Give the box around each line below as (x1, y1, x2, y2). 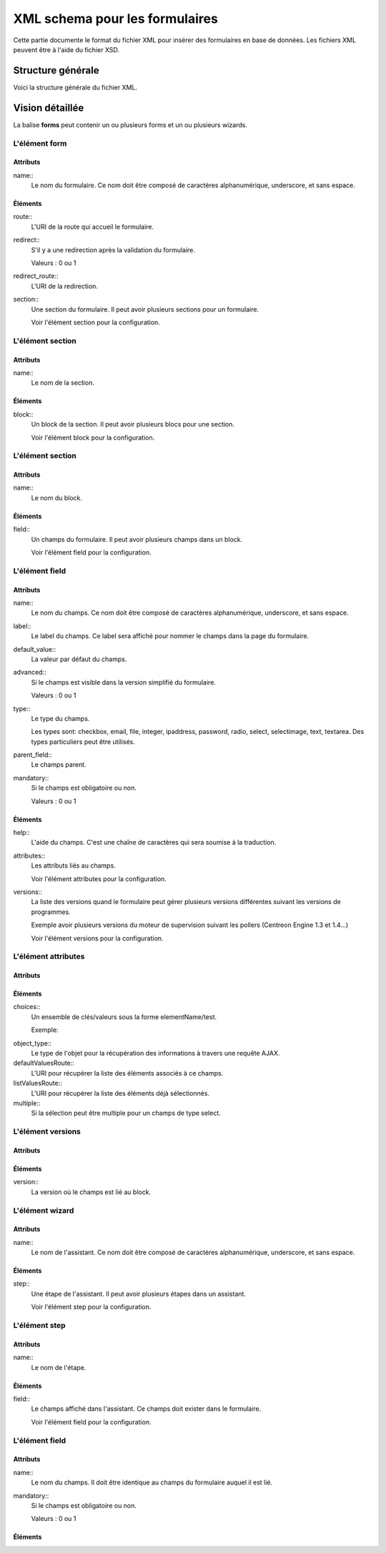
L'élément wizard (13, 1205, 74, 1215)
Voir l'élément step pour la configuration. (31, 1303, 152, 1311)
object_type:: (13, 1038, 52, 1047)
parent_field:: (13, 750, 52, 759)
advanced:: (13, 668, 46, 677)
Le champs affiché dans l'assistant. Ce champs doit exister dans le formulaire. (31, 1404, 262, 1413)
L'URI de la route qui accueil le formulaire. (31, 222, 154, 231)
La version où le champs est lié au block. (31, 1187, 152, 1196)
